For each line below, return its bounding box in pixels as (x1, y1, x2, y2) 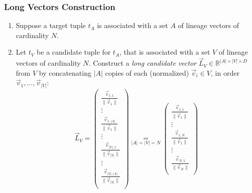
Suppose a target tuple (16, 20, 86, 31)
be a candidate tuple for (37, 47, 111, 57)
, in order (211, 67, 239, 78)
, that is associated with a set (119, 47, 210, 57)
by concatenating (39, 67, 91, 78)
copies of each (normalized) (105, 67, 189, 78)
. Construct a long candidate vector (88, 58, 197, 68)
